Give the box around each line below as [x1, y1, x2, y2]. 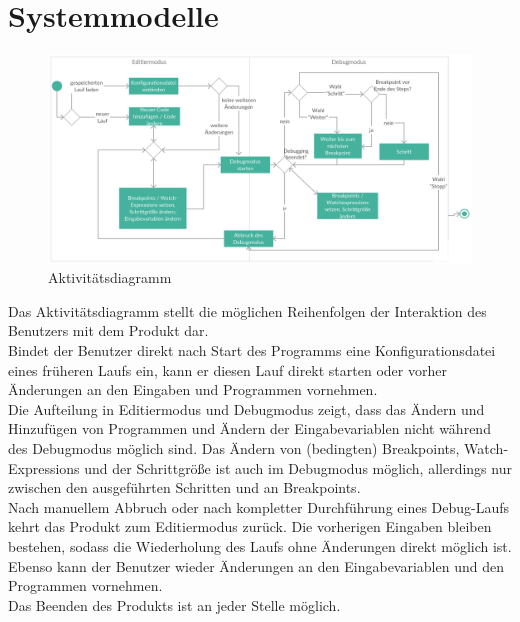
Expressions [8, 457, 80, 478]
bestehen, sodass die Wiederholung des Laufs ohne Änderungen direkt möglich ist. [8, 535, 512, 556]
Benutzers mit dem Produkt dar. [8, 320, 209, 341]
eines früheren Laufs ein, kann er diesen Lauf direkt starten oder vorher [8, 359, 447, 380]
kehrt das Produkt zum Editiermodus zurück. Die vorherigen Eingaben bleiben [8, 516, 492, 537]
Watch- [464, 437, 509, 458]
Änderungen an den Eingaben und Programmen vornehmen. [8, 379, 378, 400]
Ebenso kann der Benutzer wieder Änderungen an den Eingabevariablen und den [8, 555, 504, 576]
